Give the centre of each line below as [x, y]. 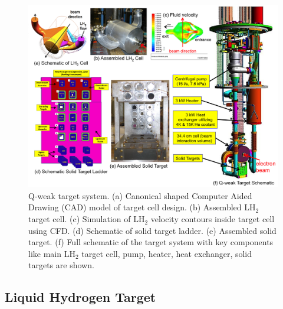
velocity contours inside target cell [213, 219]
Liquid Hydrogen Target [80, 297]
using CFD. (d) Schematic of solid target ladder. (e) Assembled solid [152, 230]
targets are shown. [61, 265]
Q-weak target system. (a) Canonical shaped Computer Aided [140, 195]
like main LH [52, 253]
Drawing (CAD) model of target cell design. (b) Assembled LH [142, 207]
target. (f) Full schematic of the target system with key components [151, 242]
